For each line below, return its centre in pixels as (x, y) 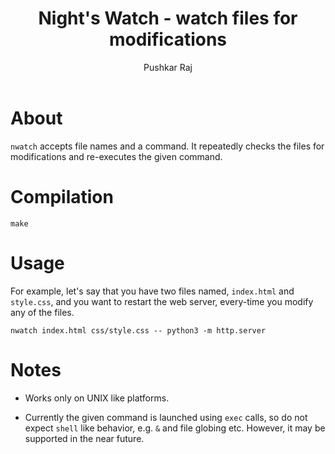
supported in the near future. (84, 438)
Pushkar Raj (168, 67)
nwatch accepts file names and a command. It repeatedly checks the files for (167, 146)
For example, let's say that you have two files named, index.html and (152, 291)
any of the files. (42, 312)
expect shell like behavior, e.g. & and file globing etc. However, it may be (175, 428)
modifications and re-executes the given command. (116, 156)
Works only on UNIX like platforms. (97, 398)
